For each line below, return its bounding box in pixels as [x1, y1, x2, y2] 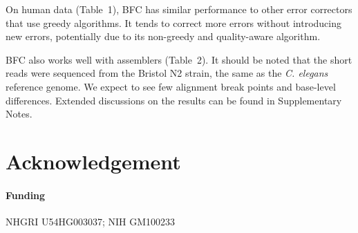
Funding [6, 187, 46, 202]
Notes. [6, 106, 32, 121]
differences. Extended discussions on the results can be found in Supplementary [6, 93, 342, 107]
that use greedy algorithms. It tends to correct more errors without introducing [6, 15, 341, 30]
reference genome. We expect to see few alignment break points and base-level [6, 79, 336, 93]
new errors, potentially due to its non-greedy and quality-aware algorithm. [6, 29, 321, 44]
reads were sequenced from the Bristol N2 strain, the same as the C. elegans [6, 66, 328, 80]
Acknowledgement [6, 147, 181, 175]
